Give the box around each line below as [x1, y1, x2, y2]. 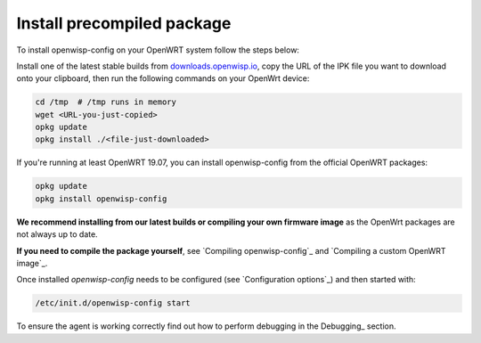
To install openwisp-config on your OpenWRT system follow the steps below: [16, 45, 300, 55]
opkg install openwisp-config [35, 193, 167, 204]
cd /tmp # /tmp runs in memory [35, 97, 177, 107]
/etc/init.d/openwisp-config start [35, 298, 191, 308]
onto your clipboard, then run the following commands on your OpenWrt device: [16, 73, 310, 84]
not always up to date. [16, 229, 98, 240]
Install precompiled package [16, 13, 232, 33]
